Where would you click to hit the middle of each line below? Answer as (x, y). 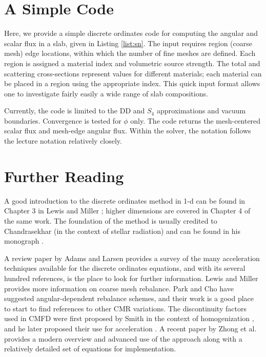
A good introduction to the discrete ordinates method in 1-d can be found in (125, 200)
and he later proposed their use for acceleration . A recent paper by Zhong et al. (130, 328)
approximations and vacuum (201, 111)
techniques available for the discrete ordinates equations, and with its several (125, 268)
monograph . (24, 241)
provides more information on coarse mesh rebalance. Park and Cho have (119, 288)
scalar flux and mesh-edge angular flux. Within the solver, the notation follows (128, 131)
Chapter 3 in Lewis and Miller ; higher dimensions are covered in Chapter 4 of (127, 211)
